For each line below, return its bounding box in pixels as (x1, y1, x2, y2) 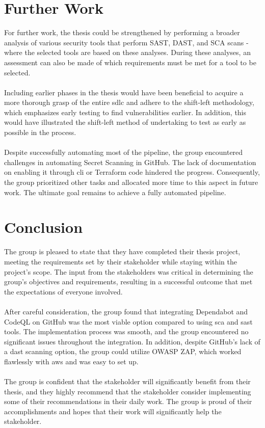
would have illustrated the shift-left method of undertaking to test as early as (4, 117, 246, 127)
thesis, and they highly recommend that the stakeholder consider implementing (4, 386, 251, 396)
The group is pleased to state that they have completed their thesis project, (4, 246, 241, 257)
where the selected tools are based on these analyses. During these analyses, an (4, 47, 251, 58)
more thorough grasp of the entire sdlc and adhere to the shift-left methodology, (4, 97, 254, 108)
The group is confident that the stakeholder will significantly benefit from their (4, 376, 251, 387)
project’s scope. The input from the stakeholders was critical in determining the (4, 266, 253, 277)
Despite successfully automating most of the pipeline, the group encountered (4, 147, 243, 157)
